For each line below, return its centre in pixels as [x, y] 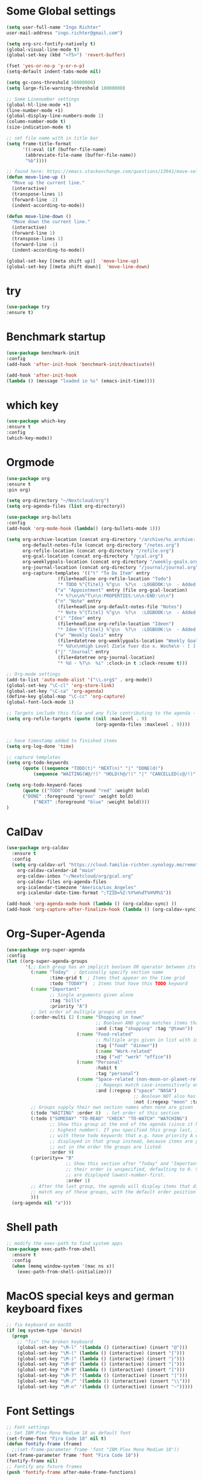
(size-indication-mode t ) [39, 127]
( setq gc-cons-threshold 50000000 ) [51, 83]
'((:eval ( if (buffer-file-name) [64, 149]
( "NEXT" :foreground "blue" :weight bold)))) [91, 802]
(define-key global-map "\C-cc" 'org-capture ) [66, 697]
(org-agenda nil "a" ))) [41, 1203]
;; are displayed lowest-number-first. [116, 1175]
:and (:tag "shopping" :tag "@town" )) [144, 1029]
